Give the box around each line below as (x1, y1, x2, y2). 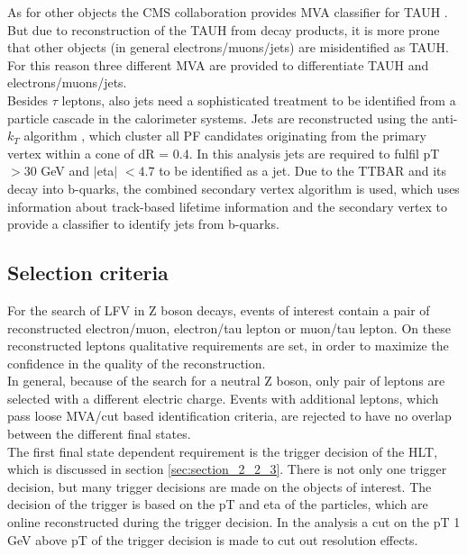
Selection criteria (7, 259, 169, 287)
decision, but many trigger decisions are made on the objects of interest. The (7, 477, 432, 496)
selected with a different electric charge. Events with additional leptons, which (7, 388, 439, 407)
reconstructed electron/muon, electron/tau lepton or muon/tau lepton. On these (7, 318, 451, 337)
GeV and (41, 161, 90, 180)
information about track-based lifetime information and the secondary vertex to (7, 196, 448, 215)
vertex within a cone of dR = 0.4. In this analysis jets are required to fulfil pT (7, 143, 440, 162)
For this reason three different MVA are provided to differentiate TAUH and (7, 55, 429, 74)
